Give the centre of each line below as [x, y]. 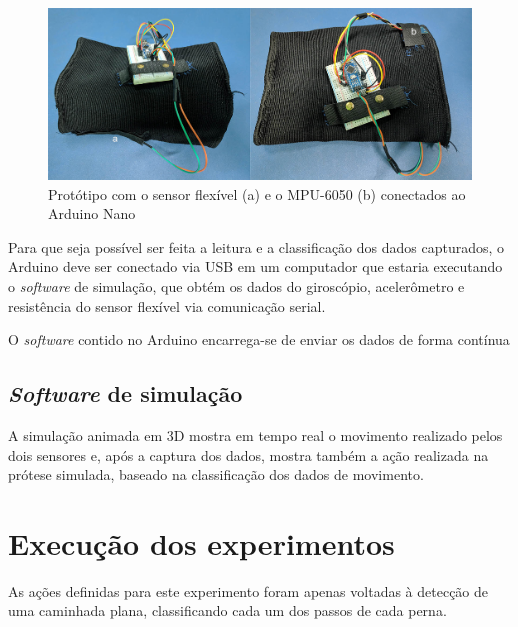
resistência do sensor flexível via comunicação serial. [167, 305]
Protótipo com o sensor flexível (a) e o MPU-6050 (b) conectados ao [257, 193]
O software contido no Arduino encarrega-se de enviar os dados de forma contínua [259, 339]
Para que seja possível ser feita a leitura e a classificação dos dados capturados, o [256, 246]
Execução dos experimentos [201, 542]
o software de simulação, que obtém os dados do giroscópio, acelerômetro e [236, 285]
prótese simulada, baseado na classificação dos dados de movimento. [216, 474]
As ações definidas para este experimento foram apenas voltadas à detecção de [248, 590]
